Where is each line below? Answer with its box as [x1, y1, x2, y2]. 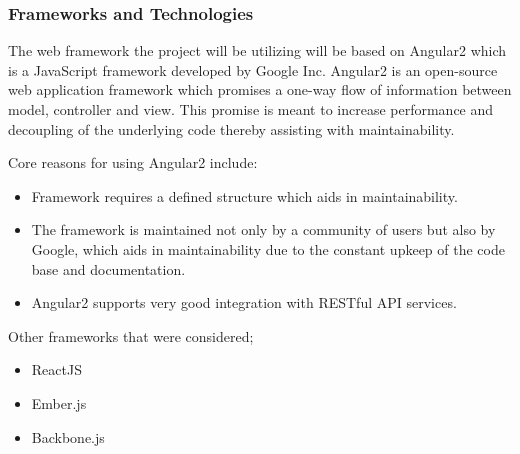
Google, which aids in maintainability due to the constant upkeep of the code [31, 238, 505, 259]
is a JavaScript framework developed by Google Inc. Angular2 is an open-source [8, 59, 498, 80]
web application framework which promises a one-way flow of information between [8, 79, 512, 100]
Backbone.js [31, 426, 105, 447]
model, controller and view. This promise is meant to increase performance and [8, 99, 494, 119]
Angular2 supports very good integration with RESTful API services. [31, 292, 457, 313]
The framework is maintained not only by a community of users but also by [31, 219, 496, 240]
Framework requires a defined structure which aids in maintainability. [31, 185, 458, 206]
